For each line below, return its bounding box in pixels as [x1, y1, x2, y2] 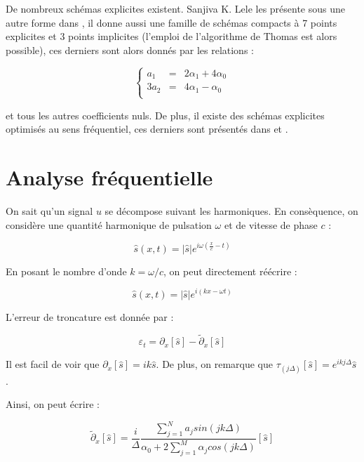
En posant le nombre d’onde [6, 263, 127, 278]
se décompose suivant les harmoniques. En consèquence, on [105, 204, 358, 218]
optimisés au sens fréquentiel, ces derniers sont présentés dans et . [6, 121, 288, 136]
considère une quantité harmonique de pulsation [6, 217, 212, 232]
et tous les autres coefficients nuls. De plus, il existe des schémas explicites [6, 107, 325, 122]
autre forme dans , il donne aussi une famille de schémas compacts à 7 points [6, 15, 337, 29]
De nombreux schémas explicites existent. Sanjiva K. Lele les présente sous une [6, 1, 346, 15]
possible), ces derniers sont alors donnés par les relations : [6, 42, 254, 57]
